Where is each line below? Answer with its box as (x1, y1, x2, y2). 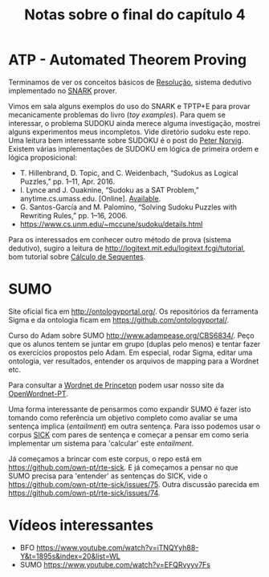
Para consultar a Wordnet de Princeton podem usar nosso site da (8, 380, 225, 390)
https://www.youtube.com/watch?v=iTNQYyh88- (35, 542, 199, 552)
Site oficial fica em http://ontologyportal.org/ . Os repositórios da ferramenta (8, 307, 259, 316)
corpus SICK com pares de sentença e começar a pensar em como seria (8, 429, 249, 439)
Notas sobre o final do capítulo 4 (23, 6, 247, 24)
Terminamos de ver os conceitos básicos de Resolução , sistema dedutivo (8, 77, 252, 87)
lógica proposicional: (8, 152, 78, 162)
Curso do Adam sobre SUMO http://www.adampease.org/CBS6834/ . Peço (8, 331, 255, 340)
